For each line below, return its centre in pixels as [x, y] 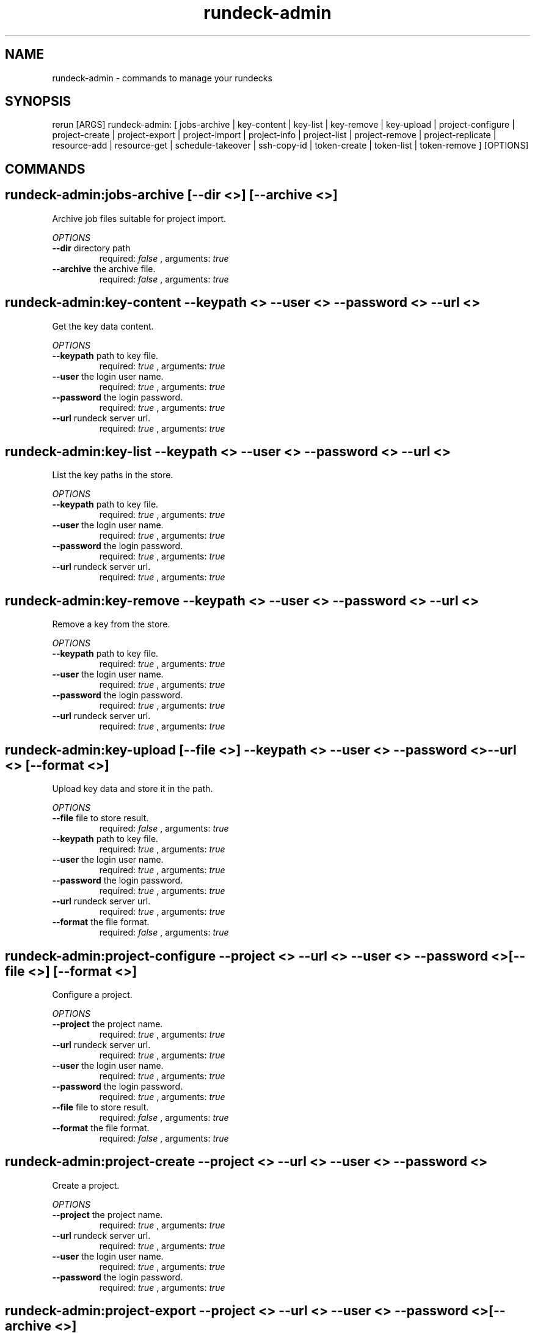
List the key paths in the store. [113, 475]
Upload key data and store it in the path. [133, 789]
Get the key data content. [103, 326]
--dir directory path [91, 248]
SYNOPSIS [38, 102]
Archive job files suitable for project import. [139, 218]
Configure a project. [92, 994]
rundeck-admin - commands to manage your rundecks [162, 78]
